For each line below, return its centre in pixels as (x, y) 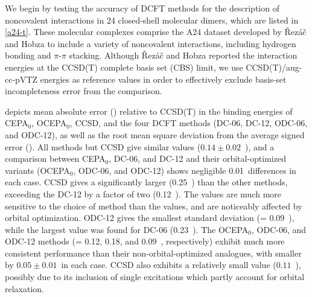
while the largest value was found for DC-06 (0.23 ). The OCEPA (127, 229)
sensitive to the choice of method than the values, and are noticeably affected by (154, 206)
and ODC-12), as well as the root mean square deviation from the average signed (155, 134)
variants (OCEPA (37, 170)
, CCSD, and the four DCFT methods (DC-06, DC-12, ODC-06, (189, 123)
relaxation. (25, 288)
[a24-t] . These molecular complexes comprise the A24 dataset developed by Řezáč (156, 32)
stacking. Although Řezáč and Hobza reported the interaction (183, 55)
